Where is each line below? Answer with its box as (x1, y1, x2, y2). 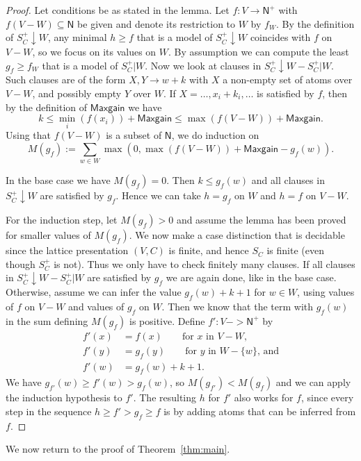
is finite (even (266, 243, 324, 258)
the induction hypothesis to (6, 390, 122, 405)
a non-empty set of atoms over (223, 72, 353, 87)
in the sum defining (6, 313, 88, 328)
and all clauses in (251, 173, 325, 187)
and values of (68, 299, 125, 313)
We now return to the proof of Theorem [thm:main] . (6, 442, 230, 456)
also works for (234, 390, 294, 405)
